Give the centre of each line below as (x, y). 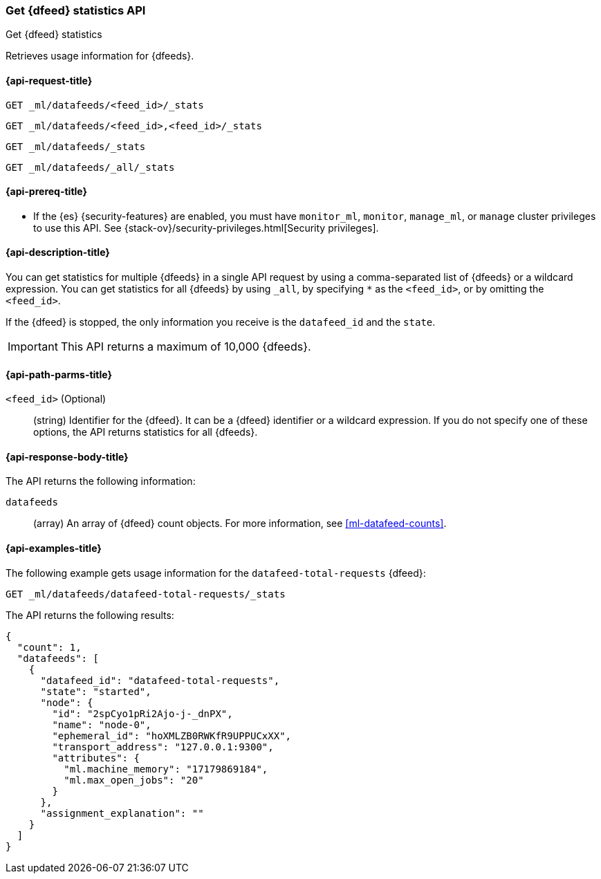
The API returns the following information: (101, 481)
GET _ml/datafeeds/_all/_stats (90, 167)
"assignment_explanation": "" (122, 813)
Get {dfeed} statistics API (76, 10)
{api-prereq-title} (47, 192)
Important (33, 347)
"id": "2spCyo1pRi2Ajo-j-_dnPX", (142, 713)
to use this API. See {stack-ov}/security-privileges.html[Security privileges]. (206, 228)
